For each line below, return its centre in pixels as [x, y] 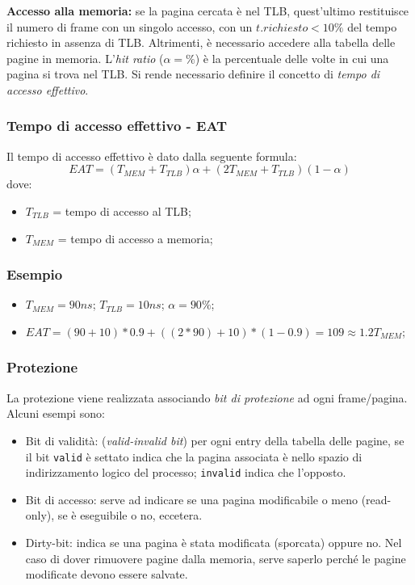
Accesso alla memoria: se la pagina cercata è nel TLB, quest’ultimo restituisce [208, 11]
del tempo [372, 26]
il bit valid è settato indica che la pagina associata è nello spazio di [194, 456]
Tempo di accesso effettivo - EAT [117, 126]
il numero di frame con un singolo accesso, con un [130, 26]
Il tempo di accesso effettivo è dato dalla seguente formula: [152, 156]
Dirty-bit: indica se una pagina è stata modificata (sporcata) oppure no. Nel [214, 543]
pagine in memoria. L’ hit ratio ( [85, 58]
